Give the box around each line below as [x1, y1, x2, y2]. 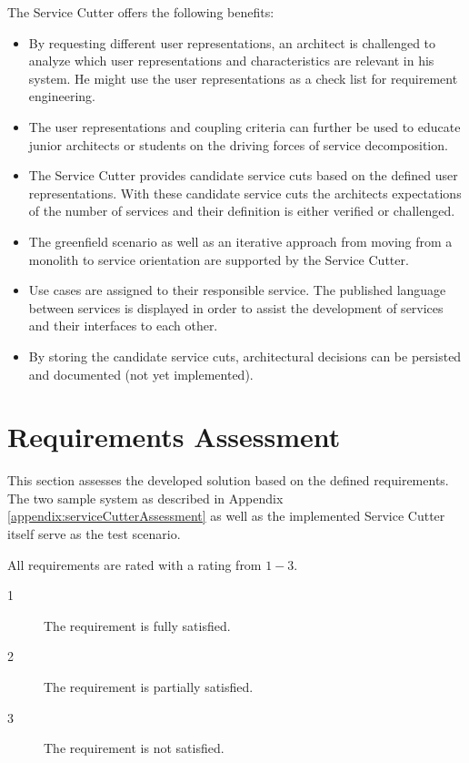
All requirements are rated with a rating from [7, 554, 262, 574]
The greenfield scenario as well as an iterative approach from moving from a [28, 231, 453, 250]
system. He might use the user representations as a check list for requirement [28, 68, 458, 87]
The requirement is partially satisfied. [44, 677, 254, 696]
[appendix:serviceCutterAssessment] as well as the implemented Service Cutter [7, 506, 445, 525]
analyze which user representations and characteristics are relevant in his [28, 51, 434, 70]
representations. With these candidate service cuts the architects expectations [28, 183, 462, 202]
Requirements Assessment [7, 418, 341, 455]
